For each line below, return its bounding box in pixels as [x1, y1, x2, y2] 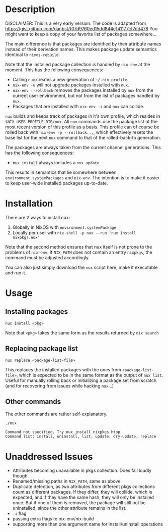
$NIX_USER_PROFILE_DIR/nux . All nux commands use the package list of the [5, 118, 158, 124]
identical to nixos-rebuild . [5, 52, 60, 58]
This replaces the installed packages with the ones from [5, 366, 122, 372]
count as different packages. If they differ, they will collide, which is [12, 489, 152, 495]
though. [12, 473, 29, 479]
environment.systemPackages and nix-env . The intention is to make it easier [5, 174, 160, 180]
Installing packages [5, 307, 68, 316]
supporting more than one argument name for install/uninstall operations [12, 521, 163, 527]
